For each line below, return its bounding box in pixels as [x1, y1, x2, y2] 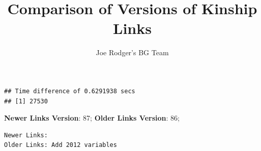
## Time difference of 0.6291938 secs [4, 87, 135, 95]
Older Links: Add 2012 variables [4, 141, 117, 149]
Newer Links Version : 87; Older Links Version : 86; [4, 112, 180, 123]
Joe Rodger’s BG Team [96, 47, 169, 58]
